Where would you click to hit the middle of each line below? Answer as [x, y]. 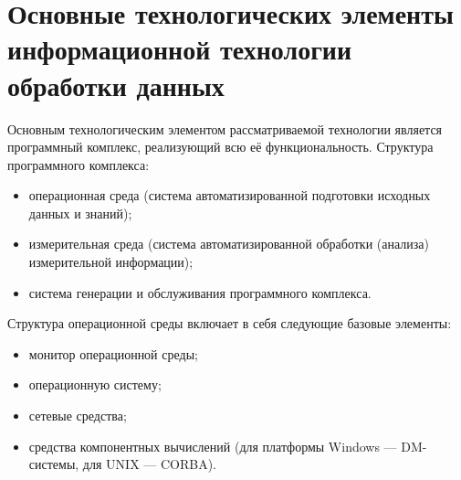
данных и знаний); [80, 213]
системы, [54, 464]
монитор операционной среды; [113, 353]
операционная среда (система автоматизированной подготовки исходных [230, 195]
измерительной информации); [111, 262]
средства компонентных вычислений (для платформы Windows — [213, 446]
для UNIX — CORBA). [150, 464]
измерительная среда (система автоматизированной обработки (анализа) [229, 244]
